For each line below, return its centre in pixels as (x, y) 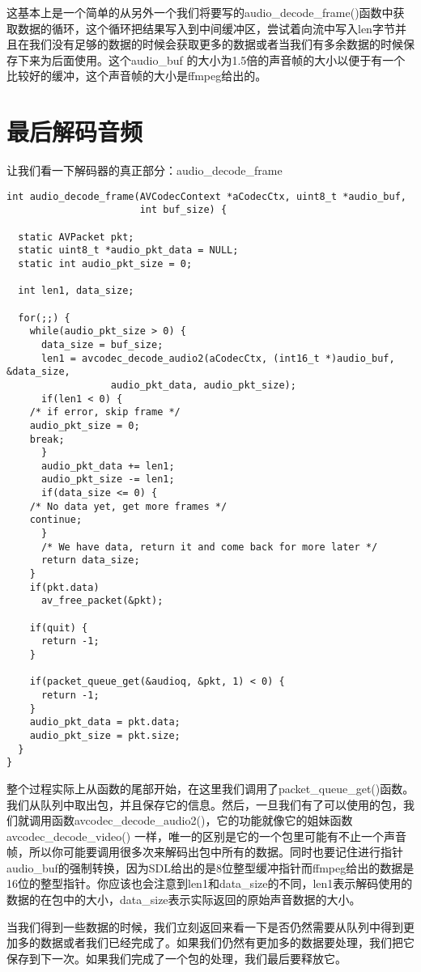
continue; (56, 520)
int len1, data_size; (76, 291)
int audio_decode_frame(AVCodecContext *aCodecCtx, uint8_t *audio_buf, (206, 196)
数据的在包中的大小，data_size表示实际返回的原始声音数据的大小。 (184, 900)
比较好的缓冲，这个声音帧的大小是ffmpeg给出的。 (137, 76)
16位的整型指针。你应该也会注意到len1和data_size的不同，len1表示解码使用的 (210, 883)
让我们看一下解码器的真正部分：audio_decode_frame (145, 170)
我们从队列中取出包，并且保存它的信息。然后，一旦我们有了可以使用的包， (205, 804)
